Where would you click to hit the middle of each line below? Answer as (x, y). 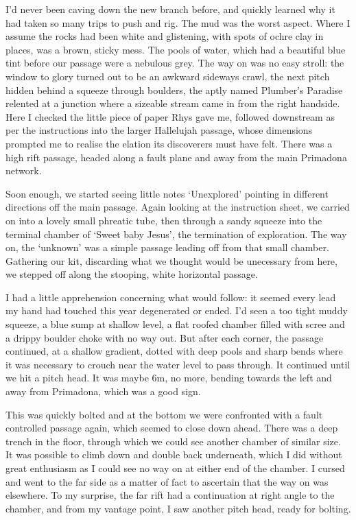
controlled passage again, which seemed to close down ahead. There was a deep (172, 428)
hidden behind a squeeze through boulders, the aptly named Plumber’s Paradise (174, 90)
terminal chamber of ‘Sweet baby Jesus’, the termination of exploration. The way (176, 234)
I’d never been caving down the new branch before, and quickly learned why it (170, 9)
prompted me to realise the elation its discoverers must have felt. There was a (169, 143)
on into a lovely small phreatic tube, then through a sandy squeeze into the (164, 220)
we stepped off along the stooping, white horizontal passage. (132, 274)
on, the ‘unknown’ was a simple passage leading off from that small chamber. (167, 247)
